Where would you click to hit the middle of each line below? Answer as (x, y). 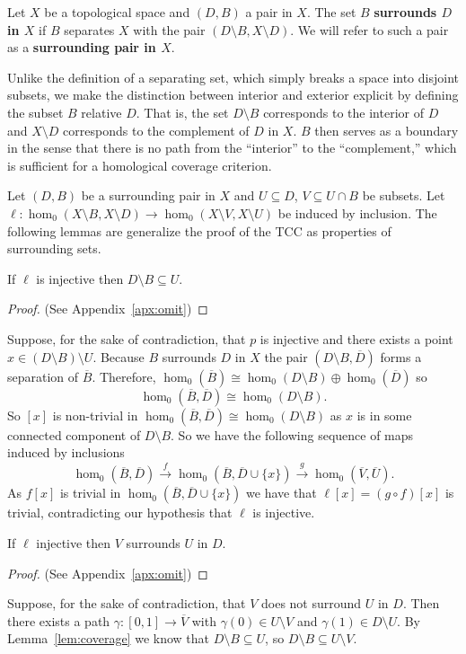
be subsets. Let (404, 195)
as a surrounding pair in (82, 47)
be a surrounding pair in (148, 195)
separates (89, 29)
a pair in (269, 12)
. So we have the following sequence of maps (292, 434)
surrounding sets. (54, 248)
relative (101, 112)
